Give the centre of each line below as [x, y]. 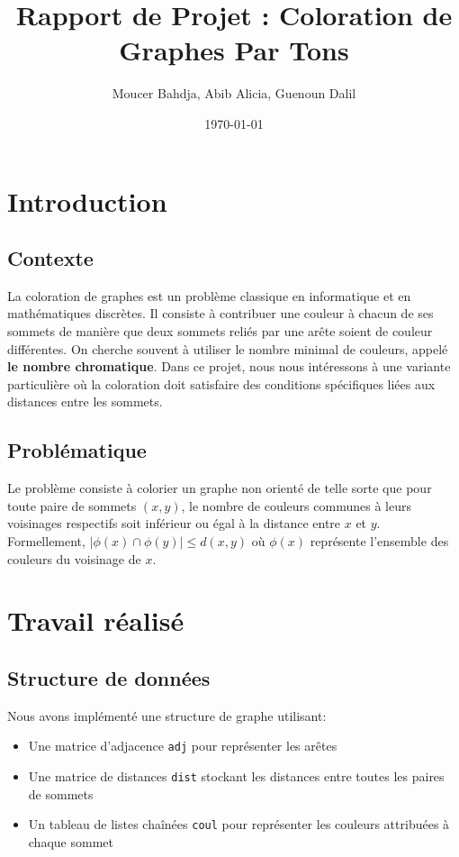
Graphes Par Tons [234, 50]
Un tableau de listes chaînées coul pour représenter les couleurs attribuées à [239, 824]
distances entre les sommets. [85, 401]
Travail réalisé [96, 620]
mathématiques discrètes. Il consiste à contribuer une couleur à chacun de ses [220, 313]
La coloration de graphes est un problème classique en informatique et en [209, 295]
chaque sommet [71, 841]
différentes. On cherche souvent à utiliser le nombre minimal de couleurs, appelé [228, 348]
